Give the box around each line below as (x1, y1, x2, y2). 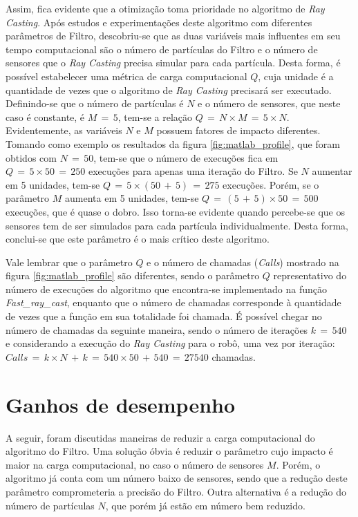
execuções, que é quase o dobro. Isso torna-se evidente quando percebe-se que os (6, 204, 345, 218)
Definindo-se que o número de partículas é (6, 96, 184, 111)
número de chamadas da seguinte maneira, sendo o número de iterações (6, 322, 308, 337)
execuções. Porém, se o (223, 177, 319, 191)
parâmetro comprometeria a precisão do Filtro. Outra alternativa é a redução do (6, 484, 346, 498)
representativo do (273, 268, 347, 283)
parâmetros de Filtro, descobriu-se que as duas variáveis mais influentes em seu (6, 28, 341, 43)
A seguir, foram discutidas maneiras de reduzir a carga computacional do (6, 430, 315, 444)
